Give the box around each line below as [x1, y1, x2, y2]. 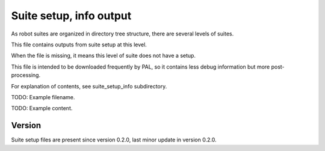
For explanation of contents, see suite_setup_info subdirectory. [11, 82, 167, 90]
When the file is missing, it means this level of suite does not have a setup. [11, 52, 196, 60]
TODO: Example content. [11, 105, 73, 112]
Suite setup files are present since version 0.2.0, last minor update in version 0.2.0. [11, 136, 217, 144]
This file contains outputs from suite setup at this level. [11, 41, 147, 48]
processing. [11, 72, 41, 79]
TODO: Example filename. [11, 93, 75, 100]
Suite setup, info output [11, 9, 132, 22]
